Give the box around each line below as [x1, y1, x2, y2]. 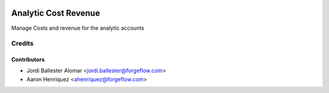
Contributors [11, 56, 45, 63]
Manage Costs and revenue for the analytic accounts [11, 24, 144, 32]
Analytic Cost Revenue [11, 8, 101, 18]
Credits [11, 40, 34, 48]
